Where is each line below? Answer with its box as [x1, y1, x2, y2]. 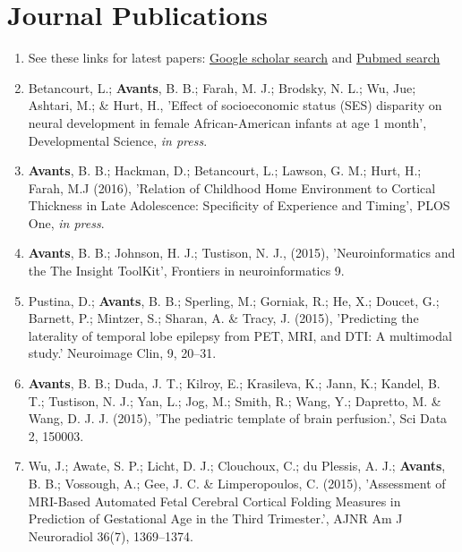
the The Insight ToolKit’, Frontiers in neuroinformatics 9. [28, 261, 345, 280]
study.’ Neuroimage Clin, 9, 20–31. [28, 344, 217, 362]
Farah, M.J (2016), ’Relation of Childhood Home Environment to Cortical [28, 178, 436, 197]
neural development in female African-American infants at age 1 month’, [28, 113, 427, 132]
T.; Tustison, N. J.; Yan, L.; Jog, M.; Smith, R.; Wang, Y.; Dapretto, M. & [28, 391, 441, 410]
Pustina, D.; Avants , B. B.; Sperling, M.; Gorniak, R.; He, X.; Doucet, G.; [28, 291, 440, 310]
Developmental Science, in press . [28, 131, 208, 149]
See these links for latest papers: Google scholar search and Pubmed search [28, 48, 441, 67]
